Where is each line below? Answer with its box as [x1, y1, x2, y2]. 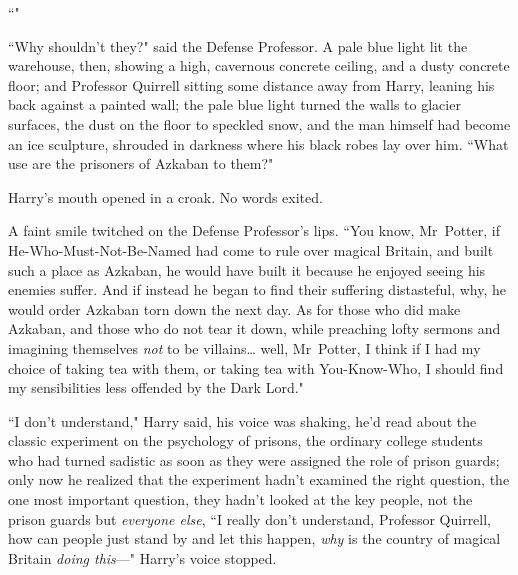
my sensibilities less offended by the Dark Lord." [8, 377, 304, 398]
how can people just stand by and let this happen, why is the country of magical [8, 528, 501, 549]
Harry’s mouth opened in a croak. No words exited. [8, 186, 323, 207]
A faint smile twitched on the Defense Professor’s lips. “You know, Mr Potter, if [8, 220, 500, 241]
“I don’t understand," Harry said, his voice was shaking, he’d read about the [8, 410, 477, 431]
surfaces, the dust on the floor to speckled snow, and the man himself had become [8, 113, 511, 134]
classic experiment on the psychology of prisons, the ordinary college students [8, 430, 483, 451]
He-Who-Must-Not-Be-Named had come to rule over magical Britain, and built [8, 239, 494, 260]
